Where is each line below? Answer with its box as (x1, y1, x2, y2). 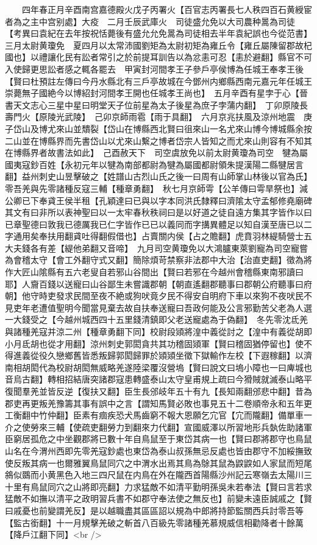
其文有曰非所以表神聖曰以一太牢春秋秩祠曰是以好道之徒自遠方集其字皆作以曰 (5, 206, 312, 219)
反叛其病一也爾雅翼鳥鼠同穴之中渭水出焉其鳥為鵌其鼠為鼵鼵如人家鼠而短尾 (13, 456, 312, 469)
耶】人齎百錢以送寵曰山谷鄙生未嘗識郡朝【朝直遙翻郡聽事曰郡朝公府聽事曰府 (5, 277, 312, 290)
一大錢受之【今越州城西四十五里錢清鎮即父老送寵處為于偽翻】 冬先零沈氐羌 (5, 313, 308, 326)
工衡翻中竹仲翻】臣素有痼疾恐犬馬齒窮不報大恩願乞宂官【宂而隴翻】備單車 (5, 409, 304, 421)
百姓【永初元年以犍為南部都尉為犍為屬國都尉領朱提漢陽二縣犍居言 (38, 158, 304, 171)
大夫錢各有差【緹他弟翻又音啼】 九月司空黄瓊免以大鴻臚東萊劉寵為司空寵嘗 (5, 241, 308, 254)
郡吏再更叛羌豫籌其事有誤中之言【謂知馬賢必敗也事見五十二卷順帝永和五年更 (5, 396, 312, 409)
